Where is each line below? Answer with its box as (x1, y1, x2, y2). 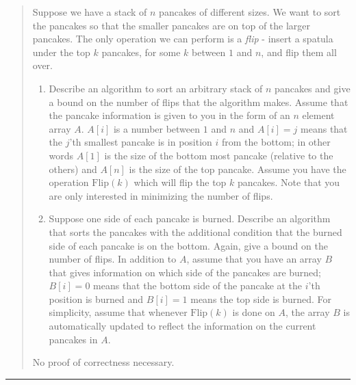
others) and (49, 161, 97, 176)
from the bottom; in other (222, 135, 331, 149)
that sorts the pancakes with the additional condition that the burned (49, 224, 342, 239)
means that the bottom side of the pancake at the (93, 278, 303, 293)
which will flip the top (133, 175, 227, 189)
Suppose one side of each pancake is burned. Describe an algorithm (49, 211, 331, 226)
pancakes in (49, 332, 98, 346)
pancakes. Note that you (238, 175, 340, 189)
